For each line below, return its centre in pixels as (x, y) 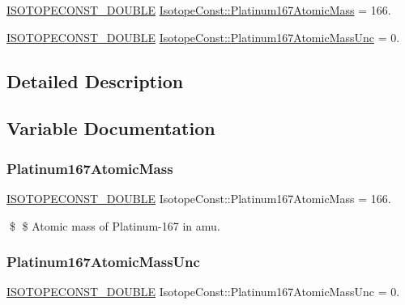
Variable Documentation (111, 128)
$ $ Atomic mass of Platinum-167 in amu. (115, 225)
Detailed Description (95, 80)
